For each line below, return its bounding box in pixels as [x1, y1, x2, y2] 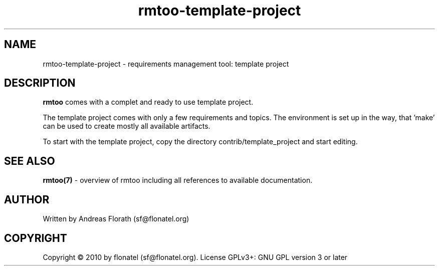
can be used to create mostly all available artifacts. [43, 122, 210, 131]
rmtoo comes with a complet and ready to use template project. [43, 98, 254, 107]
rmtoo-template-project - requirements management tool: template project [43, 59, 289, 68]
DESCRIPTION [4, 77, 76, 90]
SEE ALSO [4, 154, 55, 167]
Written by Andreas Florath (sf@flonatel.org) [43, 214, 189, 223]
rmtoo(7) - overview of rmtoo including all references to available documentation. [43, 176, 313, 185]
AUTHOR [4, 193, 50, 206]
